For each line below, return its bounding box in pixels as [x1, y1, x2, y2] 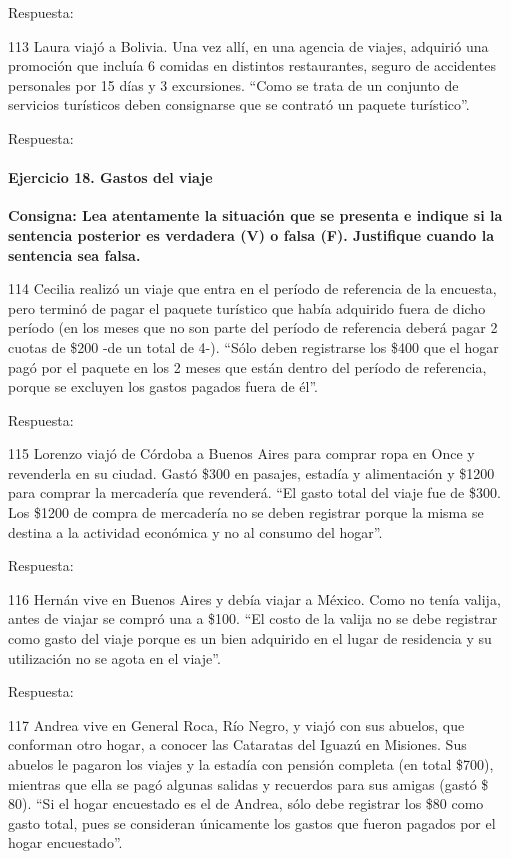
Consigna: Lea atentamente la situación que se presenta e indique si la [8, 205, 503, 226]
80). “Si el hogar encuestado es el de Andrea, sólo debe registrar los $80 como [8, 793, 484, 814]
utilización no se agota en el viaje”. [8, 647, 221, 668]
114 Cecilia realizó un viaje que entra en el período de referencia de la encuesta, [8, 278, 497, 299]
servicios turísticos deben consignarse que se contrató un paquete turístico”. [8, 94, 470, 115]
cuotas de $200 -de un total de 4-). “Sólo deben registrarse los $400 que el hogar [8, 336, 499, 357]
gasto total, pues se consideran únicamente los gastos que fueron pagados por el [8, 812, 496, 833]
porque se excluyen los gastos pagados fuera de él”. [8, 376, 318, 397]
